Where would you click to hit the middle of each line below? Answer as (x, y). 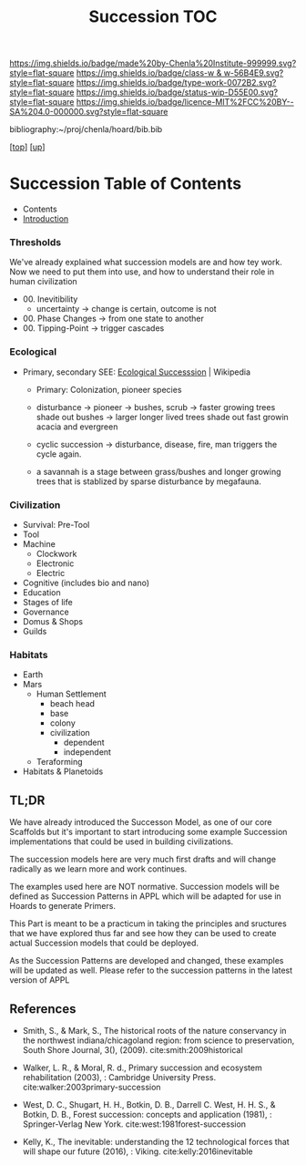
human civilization (43, 282)
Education (41, 593)
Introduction (46, 219)
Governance (46, 612)
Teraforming (59, 762)
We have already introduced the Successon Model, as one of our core (141, 822)
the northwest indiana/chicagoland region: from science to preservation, (158, 1040)
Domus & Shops (53, 622)
